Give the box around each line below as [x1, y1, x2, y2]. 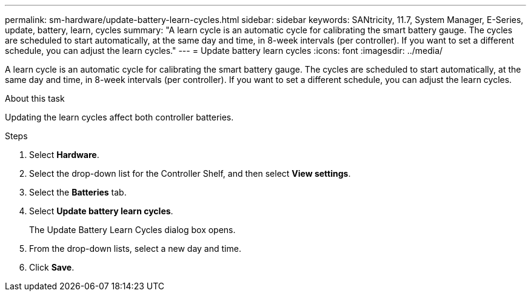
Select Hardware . [29, 150, 99, 160]
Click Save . [29, 262, 75, 272]
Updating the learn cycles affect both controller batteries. [5, 112, 234, 122]
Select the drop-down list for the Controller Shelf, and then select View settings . [29, 168, 351, 179]
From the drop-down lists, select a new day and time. [29, 243, 241, 254]
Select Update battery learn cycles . [29, 206, 173, 216]
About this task [5, 93, 65, 104]
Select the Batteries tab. [29, 187, 127, 197]
